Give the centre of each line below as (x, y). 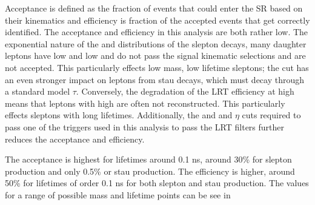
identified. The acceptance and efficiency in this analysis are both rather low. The (157, 32)
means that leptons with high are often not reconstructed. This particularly (145, 103)
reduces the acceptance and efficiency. (75, 139)
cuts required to (271, 115)
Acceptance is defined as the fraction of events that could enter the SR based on (154, 8)
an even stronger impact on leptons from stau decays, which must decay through (155, 79)
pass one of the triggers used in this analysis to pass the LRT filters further (145, 126)
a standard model (38, 91)
